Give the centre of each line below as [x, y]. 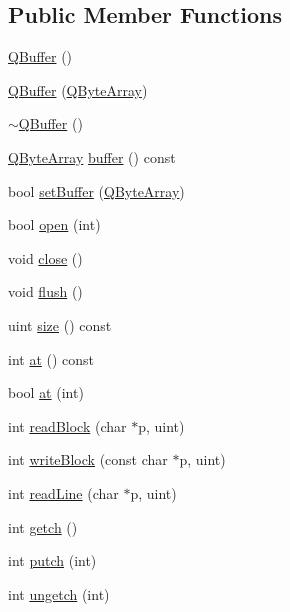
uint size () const [60, 324]
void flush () [45, 291]
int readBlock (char [67, 425]
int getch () [43, 526]
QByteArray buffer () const [92, 156]
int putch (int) [52, 560]
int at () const [51, 358]
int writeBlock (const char [88, 459]
